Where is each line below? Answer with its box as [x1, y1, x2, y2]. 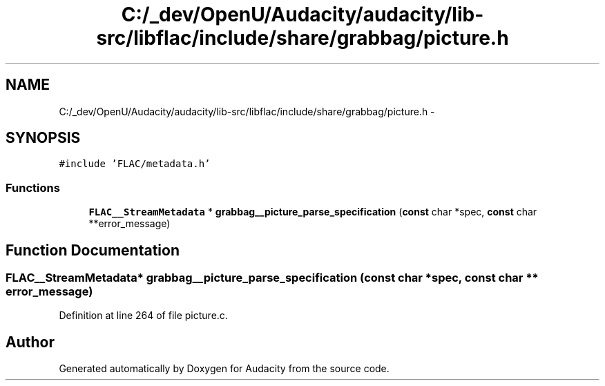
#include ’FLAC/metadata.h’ [59, 158, 211, 170]
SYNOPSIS [6, 129, 81, 147]
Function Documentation [6, 241, 180, 259]
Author [6, 333, 55, 351]
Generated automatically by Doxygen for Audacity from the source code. [59, 363, 390, 375]
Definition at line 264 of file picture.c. [59, 309, 228, 322]
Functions [6, 180, 60, 195]
